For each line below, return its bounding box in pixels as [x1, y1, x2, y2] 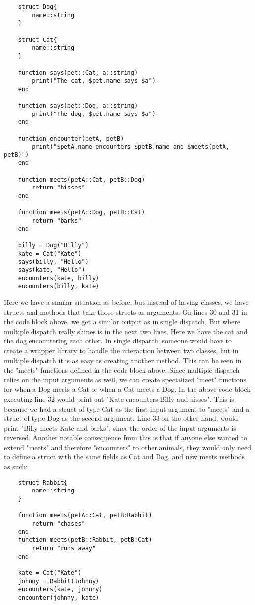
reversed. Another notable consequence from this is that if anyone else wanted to [4, 432, 248, 443]
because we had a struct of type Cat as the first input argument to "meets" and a [4, 403, 250, 414]
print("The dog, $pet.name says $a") [32, 110, 156, 117]
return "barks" [32, 217, 82, 225]
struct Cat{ [18, 36, 57, 43]
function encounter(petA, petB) [18, 135, 124, 142]
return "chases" [32, 520, 85, 527]
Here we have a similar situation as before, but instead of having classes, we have [4, 297, 249, 307]
